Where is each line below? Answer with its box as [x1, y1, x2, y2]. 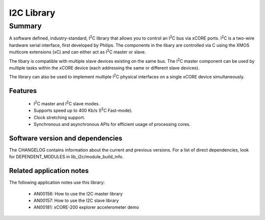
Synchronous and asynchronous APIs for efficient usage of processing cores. [33, 121, 191, 127]
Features [9, 87, 37, 95]
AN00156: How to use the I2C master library [33, 191, 123, 196]
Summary [9, 22, 42, 30]
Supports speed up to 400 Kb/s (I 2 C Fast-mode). [33, 107, 132, 114]
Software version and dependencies [9, 134, 123, 142]
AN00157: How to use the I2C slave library [33, 197, 119, 203]
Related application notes [9, 167, 89, 175]
